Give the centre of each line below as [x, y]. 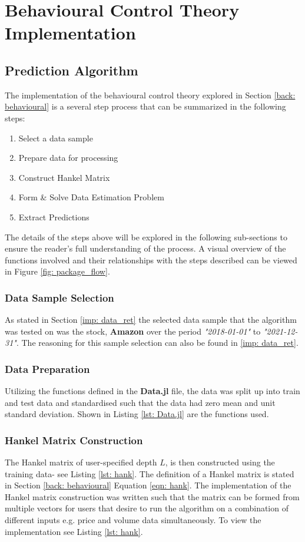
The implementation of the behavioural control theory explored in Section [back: [150, 95]
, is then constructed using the [220, 462]
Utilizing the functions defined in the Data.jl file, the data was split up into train [152, 391]
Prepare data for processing [68, 158]
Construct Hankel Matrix [64, 177]
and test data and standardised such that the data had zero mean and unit [140, 402]
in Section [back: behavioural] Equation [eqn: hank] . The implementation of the [148, 485]
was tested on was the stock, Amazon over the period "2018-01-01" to [133, 331]
